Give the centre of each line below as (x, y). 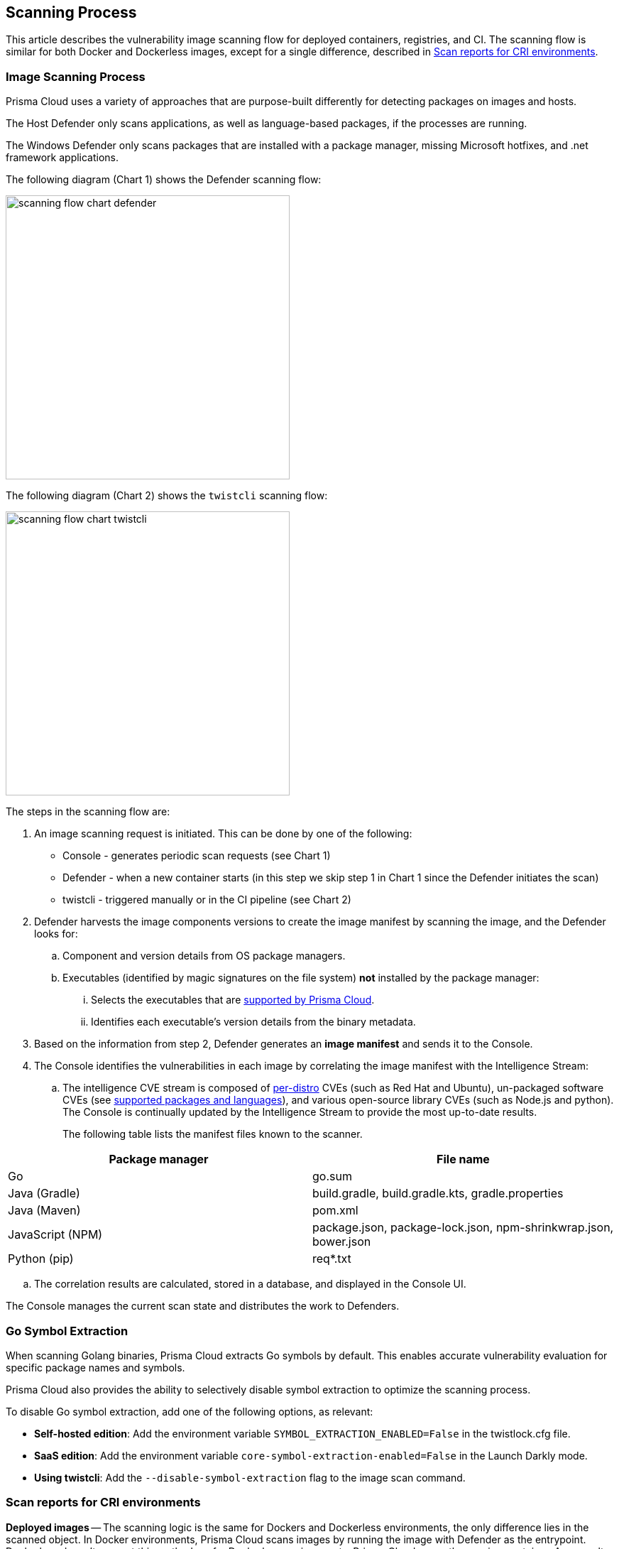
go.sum (332, 1176)
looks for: (56, 934)
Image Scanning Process (76, 76)
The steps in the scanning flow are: (88, 812)
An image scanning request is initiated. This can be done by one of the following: (223, 834)
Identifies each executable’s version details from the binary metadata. (253, 1022)
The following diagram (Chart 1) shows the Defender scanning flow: (164, 180)
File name (463, 1159)
